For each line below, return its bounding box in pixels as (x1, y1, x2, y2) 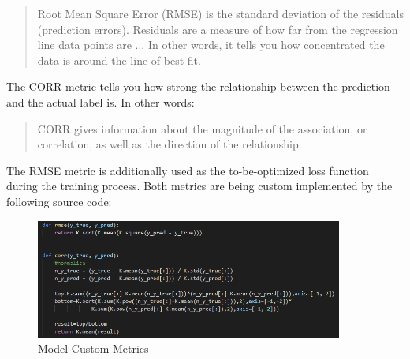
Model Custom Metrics (38, 340, 149, 357)
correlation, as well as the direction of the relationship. (37, 136, 302, 152)
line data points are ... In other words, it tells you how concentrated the (37, 36, 385, 53)
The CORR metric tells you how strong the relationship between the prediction (6, 78, 390, 95)
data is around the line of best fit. (37, 51, 201, 68)
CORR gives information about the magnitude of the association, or (37, 120, 367, 136)
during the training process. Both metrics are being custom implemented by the (6, 178, 393, 194)
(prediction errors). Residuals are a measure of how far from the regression (37, 21, 398, 37)
